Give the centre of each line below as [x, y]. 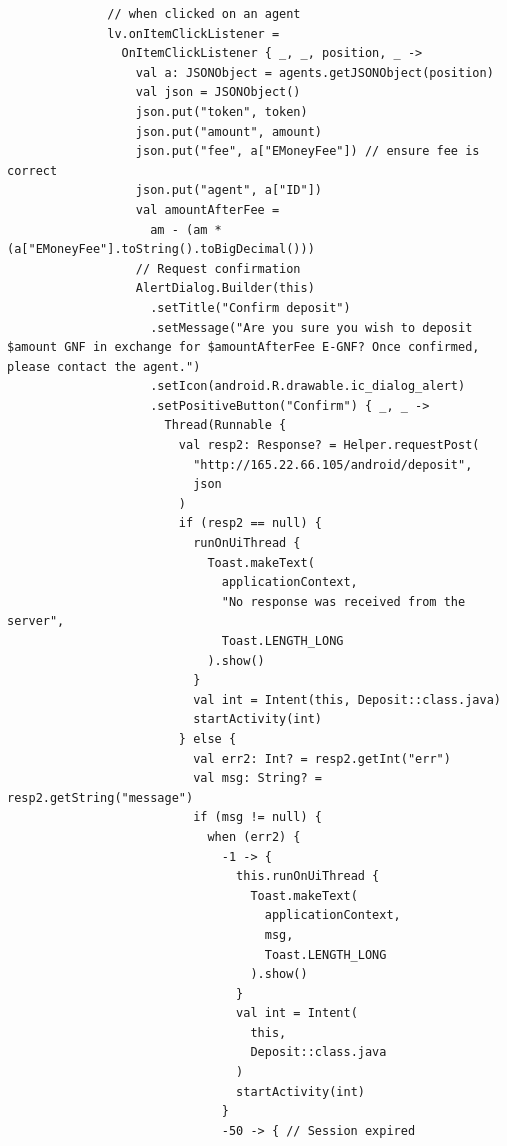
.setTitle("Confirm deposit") [250, 307]
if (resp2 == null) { [250, 523]
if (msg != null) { [257, 817]
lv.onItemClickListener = [193, 33]
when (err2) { [254, 836]
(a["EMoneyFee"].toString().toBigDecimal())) [161, 249]
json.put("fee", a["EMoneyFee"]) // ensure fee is [307, 151]
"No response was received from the [343, 601]
